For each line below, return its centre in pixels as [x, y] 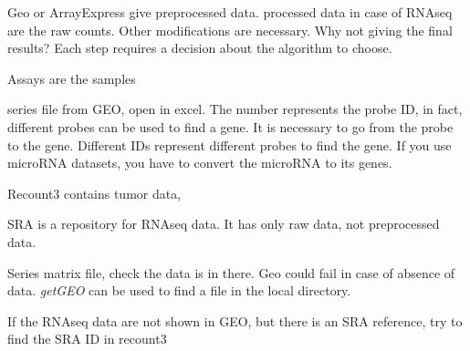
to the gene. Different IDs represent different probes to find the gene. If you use [230, 145]
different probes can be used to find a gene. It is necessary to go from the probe [230, 126]
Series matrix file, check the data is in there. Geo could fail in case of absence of [231, 272]
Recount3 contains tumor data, [94, 193]
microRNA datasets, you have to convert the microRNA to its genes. [200, 163]
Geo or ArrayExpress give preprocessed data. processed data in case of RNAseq [230, 12]
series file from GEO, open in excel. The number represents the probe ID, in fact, [235, 109]
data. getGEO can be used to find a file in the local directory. [179, 290]
